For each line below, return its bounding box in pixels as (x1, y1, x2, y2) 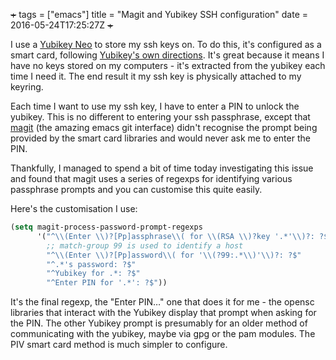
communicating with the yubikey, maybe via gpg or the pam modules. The (10, 328, 316, 340)
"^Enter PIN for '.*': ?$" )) (46, 278, 168, 288)
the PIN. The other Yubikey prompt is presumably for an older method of (10, 317, 308, 329)
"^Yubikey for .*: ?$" (46, 269, 141, 279)
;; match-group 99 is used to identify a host (46, 240, 244, 251)
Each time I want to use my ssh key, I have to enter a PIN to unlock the (10, 100, 300, 112)
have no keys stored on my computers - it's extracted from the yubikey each (10, 60, 326, 71)
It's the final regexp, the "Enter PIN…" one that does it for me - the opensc (10, 296, 315, 308)
